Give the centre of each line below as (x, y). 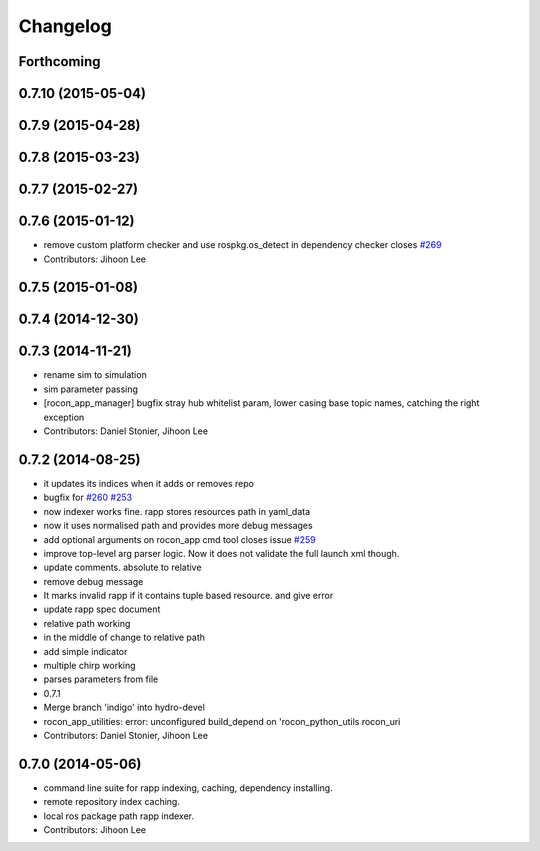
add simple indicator (85, 651)
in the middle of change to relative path (124, 637)
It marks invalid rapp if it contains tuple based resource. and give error (188, 596)
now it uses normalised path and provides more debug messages (178, 526)
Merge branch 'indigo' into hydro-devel (124, 707)
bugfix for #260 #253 (88, 497)
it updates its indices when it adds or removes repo (149, 483)
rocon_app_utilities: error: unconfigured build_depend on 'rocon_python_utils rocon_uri (222, 721)
